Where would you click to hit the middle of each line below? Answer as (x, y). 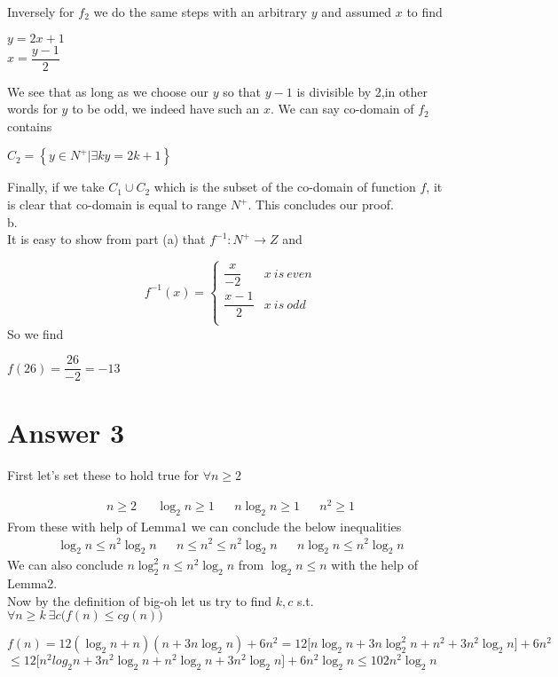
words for (32, 109)
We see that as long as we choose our (108, 91)
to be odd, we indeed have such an (166, 109)
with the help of (374, 565)
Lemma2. (32, 583)
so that (242, 91)
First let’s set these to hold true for (103, 475)
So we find (35, 333)
